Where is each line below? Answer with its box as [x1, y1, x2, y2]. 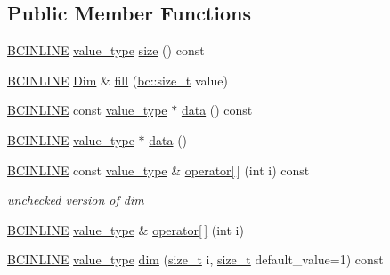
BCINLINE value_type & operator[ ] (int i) [7, 220, 244, 239]
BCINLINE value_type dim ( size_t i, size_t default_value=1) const [7, 250, 384, 269]
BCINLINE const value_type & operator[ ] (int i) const [7, 160, 310, 179]
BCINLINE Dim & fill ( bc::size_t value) [7, 70, 228, 89]
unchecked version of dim [7, 190, 144, 209]
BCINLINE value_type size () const [7, 41, 205, 60]
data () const [181, 101, 253, 119]
